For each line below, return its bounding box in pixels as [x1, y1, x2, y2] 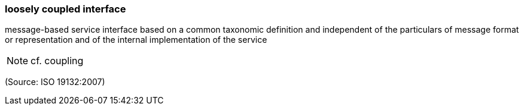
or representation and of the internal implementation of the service [5, 34, 267, 45]
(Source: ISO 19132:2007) [5, 77, 105, 87]
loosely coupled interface [5, 3, 126, 15]
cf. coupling [31, 55, 84, 67]
